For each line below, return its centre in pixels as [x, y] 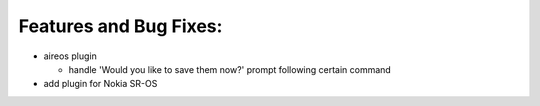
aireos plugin [70, 56]
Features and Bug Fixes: [120, 26]
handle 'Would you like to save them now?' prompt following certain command [230, 69]
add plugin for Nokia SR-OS [100, 84]
